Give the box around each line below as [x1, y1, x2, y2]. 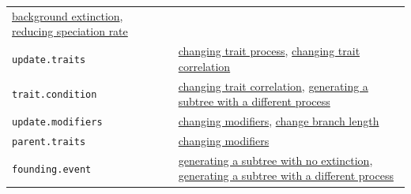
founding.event [12, 163, 92, 175]
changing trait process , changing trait [178, 43, 360, 59]
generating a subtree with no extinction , [178, 151, 373, 168]
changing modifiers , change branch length [178, 113, 379, 129]
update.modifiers [12, 117, 103, 129]
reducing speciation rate [12, 23, 128, 39]
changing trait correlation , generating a [178, 77, 368, 94]
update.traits [12, 54, 86, 65]
